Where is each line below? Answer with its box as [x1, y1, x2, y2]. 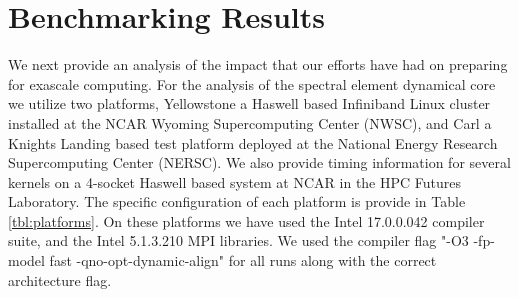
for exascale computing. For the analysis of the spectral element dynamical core [8, 73, 496, 94]
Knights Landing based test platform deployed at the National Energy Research [8, 132, 498, 153]
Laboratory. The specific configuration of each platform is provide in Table [8, 191, 466, 212]
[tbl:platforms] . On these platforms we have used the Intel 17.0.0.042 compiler [8, 210, 485, 231]
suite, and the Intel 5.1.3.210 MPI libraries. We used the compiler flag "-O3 [8, 230, 469, 251]
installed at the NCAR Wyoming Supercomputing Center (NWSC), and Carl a [8, 112, 492, 133]
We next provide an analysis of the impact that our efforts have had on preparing [8, 54, 508, 75]
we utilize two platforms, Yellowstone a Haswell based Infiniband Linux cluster [8, 93, 491, 114]
